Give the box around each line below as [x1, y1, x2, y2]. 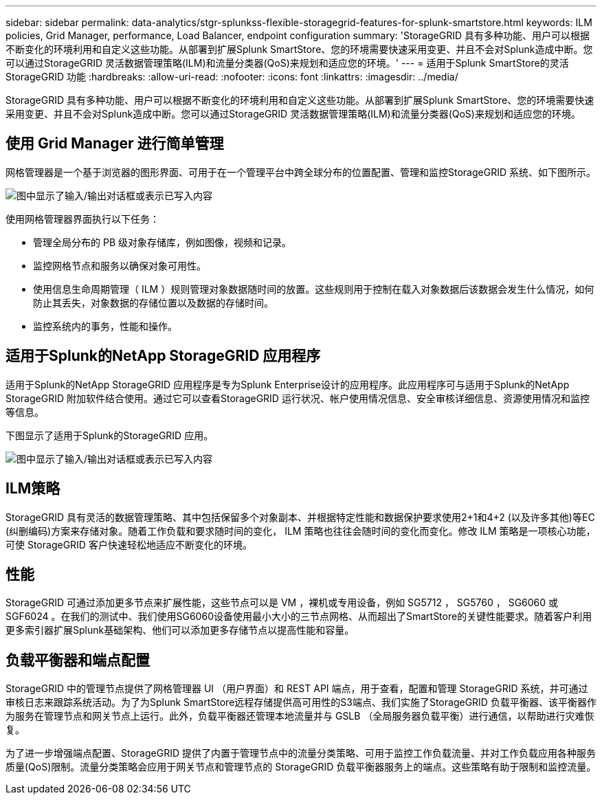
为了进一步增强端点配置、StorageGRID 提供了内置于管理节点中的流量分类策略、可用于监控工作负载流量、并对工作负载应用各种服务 [5, 747, 596, 759]
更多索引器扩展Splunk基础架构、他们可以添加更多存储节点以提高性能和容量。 [5, 624, 355, 636]
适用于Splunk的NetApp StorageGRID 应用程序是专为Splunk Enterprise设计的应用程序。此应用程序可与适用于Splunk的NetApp [5, 378, 570, 390]
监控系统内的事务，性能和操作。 [33, 320, 177, 332]
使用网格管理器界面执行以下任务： [5, 212, 159, 225]
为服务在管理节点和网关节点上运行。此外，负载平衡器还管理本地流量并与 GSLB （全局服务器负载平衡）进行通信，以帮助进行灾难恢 [5, 710, 594, 722]
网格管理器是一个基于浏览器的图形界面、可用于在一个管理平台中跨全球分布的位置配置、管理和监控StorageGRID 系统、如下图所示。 [5, 166, 596, 178]
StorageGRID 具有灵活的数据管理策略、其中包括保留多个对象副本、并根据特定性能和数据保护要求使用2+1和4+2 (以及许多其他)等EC [5, 511, 595, 523]
